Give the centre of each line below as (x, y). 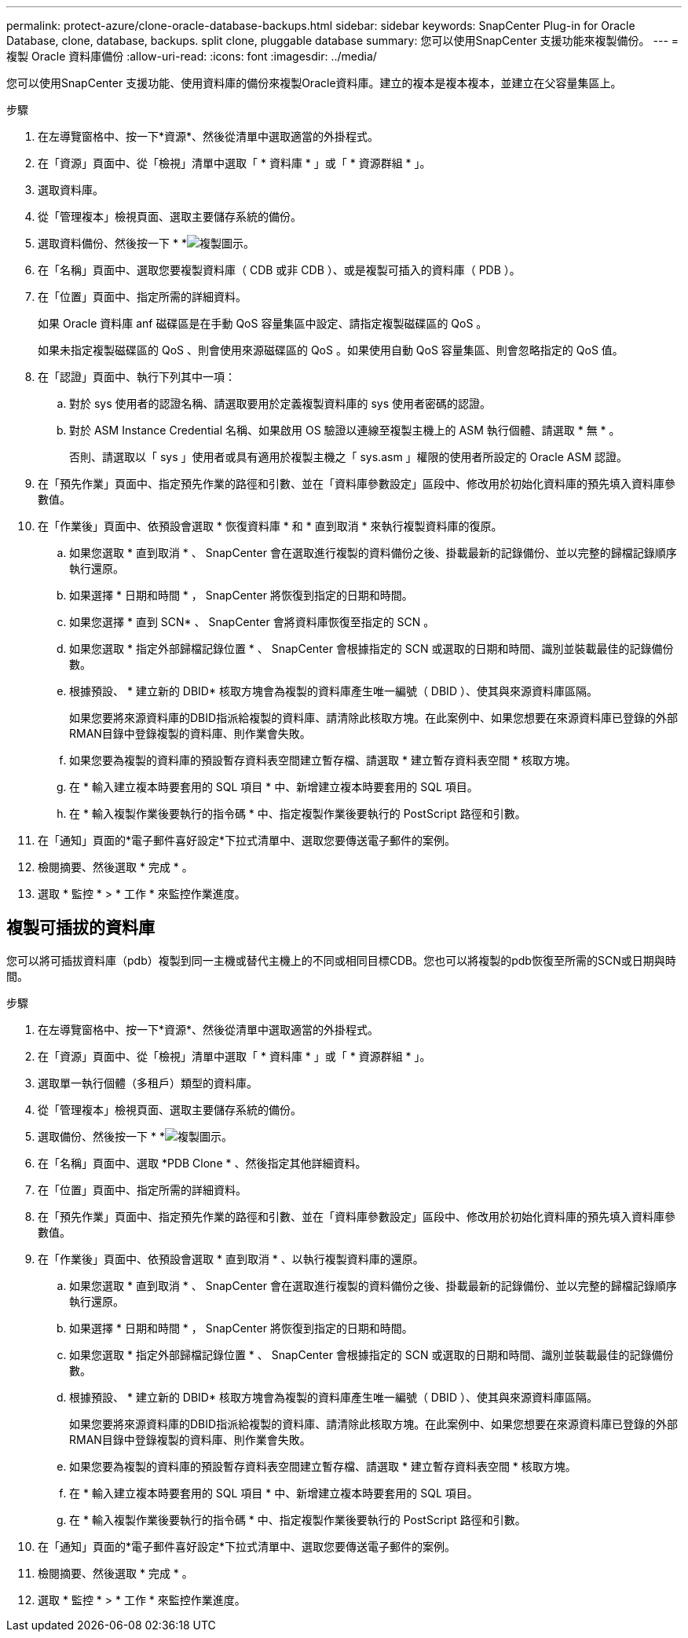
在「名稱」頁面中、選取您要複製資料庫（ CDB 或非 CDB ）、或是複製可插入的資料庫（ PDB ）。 (279, 270)
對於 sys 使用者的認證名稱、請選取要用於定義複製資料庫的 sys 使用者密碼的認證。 (280, 403)
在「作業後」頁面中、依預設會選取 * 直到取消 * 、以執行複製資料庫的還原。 (231, 1259)
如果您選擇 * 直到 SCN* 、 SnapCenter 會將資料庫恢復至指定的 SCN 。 (252, 622)
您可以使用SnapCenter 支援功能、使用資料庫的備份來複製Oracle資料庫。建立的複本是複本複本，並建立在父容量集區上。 (314, 83)
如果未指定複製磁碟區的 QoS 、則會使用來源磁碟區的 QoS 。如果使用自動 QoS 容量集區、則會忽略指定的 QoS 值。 (331, 350)
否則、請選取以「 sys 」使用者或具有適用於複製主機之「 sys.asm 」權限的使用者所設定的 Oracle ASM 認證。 (349, 457)
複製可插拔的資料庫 (81, 928)
